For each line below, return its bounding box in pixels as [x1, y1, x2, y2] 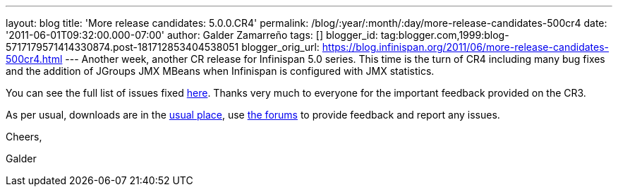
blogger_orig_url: [241, 41, 320, 53]
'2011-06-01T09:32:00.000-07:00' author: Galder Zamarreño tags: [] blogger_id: [6, 29, 378, 41]
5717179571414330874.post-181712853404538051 [6, 41, 239, 53]
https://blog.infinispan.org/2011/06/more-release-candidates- [322, 41, 610, 53]
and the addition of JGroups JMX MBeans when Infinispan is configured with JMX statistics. [6, 65, 435, 77]
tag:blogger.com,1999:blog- [380, 29, 509, 41]
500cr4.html [6, 53, 63, 65]
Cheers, [6, 131, 42, 143]
